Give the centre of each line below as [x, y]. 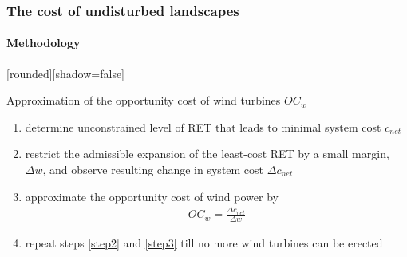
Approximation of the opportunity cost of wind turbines [144, 100]
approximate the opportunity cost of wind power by [152, 196]
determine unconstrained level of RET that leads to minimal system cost [203, 127]
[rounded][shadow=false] [66, 73]
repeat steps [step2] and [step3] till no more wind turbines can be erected [204, 243]
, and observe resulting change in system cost [153, 170]
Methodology [43, 43]
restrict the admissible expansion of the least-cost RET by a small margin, [207, 154]
